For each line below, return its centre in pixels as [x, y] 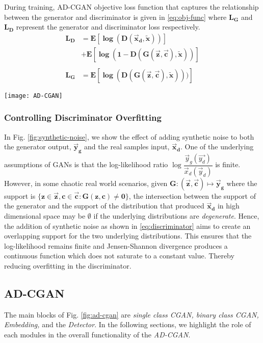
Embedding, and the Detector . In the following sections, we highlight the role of [128, 324]
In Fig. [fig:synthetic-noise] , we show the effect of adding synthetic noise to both [129, 136]
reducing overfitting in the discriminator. [68, 266]
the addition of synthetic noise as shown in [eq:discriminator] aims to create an [127, 226]
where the [242, 183]
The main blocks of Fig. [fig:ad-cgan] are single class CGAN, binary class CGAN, [131, 314]
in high [228, 206]
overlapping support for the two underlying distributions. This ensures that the [128, 236]
